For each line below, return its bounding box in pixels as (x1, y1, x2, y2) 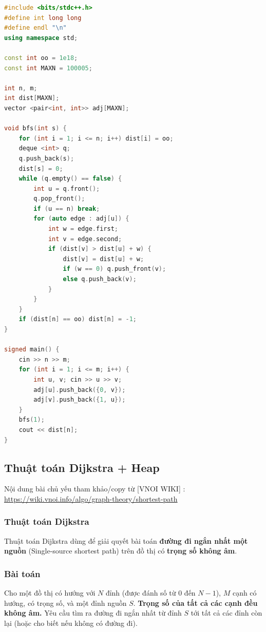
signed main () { (4, 346, 60, 353)
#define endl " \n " (4, 24, 67, 32)
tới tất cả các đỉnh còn (191, 607, 262, 618)
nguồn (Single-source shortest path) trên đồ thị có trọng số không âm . (4, 545, 237, 556)
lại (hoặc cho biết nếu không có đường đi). (4, 617, 138, 628)
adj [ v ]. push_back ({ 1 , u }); (33, 396, 126, 404)
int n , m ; (4, 84, 37, 92)
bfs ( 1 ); (18, 416, 45, 424)
